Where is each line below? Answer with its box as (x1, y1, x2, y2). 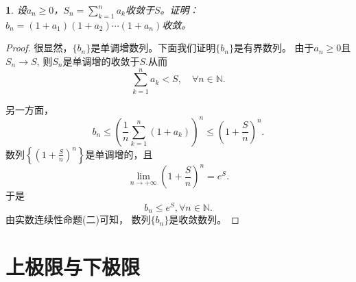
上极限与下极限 (5, 253, 141, 281)
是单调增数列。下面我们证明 (91, 40, 216, 55)
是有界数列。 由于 (233, 40, 314, 55)
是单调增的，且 (85, 146, 153, 161)
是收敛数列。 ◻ (169, 212, 239, 227)
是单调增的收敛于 (62, 53, 140, 68)
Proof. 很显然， (5, 40, 73, 55)
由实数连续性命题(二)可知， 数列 (5, 212, 151, 227)
